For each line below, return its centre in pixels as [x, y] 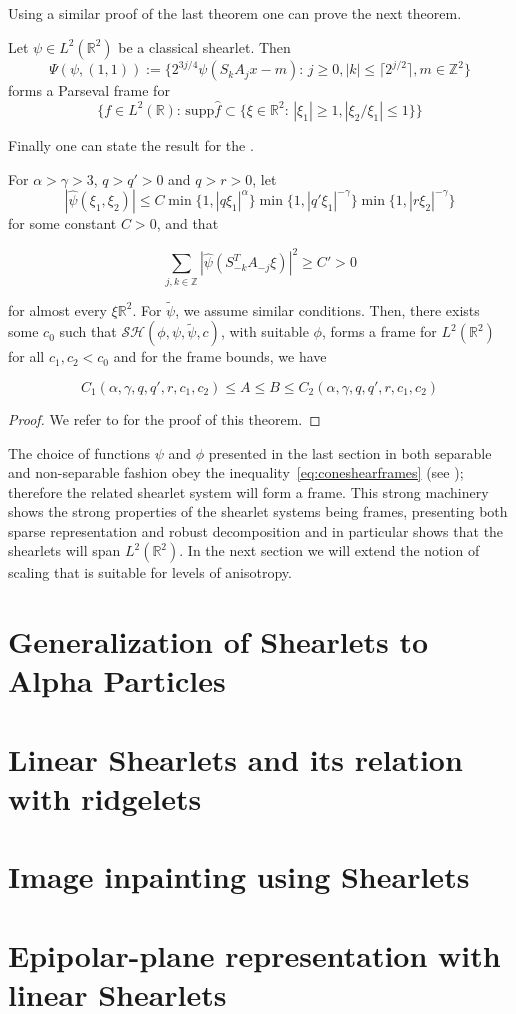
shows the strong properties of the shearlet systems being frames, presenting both [258, 511]
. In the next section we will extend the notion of [329, 550]
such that [88, 331]
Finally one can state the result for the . [131, 144]
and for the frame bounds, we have [220, 356]
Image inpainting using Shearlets [239, 876]
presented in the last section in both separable [350, 452]
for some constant [62, 223]
